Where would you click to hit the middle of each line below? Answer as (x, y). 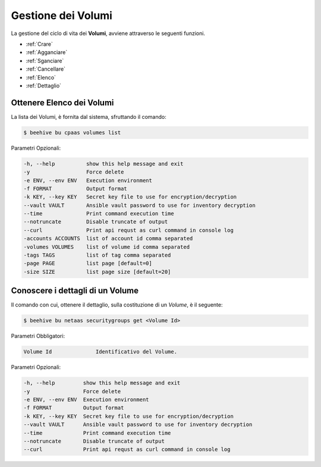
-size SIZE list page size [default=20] (97, 272)
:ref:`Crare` (40, 44)
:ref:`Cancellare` (45, 69)
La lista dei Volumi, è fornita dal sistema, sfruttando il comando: (89, 116)
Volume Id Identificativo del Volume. (100, 352)
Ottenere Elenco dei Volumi (62, 102)
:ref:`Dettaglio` (44, 86)
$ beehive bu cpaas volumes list (72, 132)
